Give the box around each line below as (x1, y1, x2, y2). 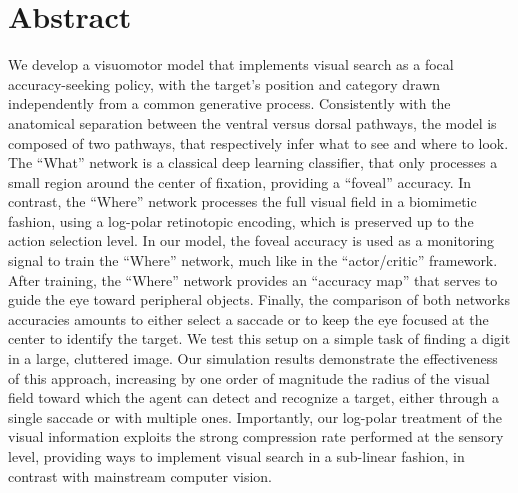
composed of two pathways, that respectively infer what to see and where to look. (8, 132, 509, 153)
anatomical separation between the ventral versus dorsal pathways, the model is (8, 112, 497, 133)
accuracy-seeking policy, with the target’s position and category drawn (8, 73, 441, 94)
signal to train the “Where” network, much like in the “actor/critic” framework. (8, 250, 498, 271)
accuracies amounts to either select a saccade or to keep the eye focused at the (8, 308, 489, 329)
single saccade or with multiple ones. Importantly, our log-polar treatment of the (8, 406, 502, 427)
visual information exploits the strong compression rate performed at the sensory (8, 426, 504, 447)
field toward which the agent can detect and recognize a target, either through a (8, 387, 499, 408)
